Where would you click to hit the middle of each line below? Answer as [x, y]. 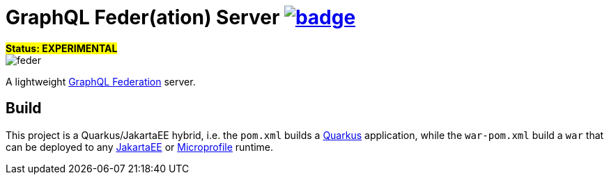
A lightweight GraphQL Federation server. [101, 81]
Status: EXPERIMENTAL [62, 48]
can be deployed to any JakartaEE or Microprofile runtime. [140, 147]
